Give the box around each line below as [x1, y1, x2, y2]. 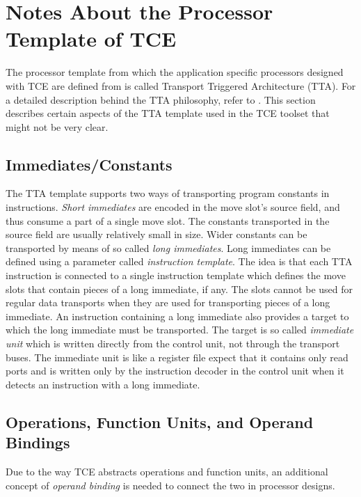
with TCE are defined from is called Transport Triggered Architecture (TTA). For [6, 78, 356, 93]
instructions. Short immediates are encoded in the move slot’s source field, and [6, 200, 340, 214]
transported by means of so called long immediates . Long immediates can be [6, 240, 331, 255]
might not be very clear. [6, 119, 109, 134]
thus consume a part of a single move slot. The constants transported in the [6, 213, 330, 228]
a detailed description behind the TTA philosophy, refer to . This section [6, 92, 316, 106]
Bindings [6, 432, 70, 453]
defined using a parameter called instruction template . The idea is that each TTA [6, 254, 353, 269]
